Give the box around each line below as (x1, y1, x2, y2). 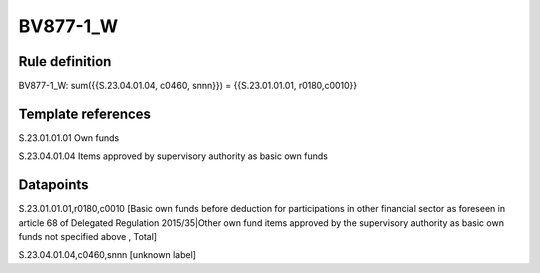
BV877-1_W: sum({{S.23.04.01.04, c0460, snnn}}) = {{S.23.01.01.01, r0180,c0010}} (18, 80, 358, 92)
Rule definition (18, 53, 112, 70)
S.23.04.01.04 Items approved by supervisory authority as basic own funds (18, 150, 329, 162)
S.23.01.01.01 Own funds (18, 131, 120, 144)
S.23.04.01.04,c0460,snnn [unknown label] (18, 249, 197, 261)
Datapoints (18, 176, 89, 194)
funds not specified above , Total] (18, 231, 158, 243)
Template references (18, 105, 152, 122)
